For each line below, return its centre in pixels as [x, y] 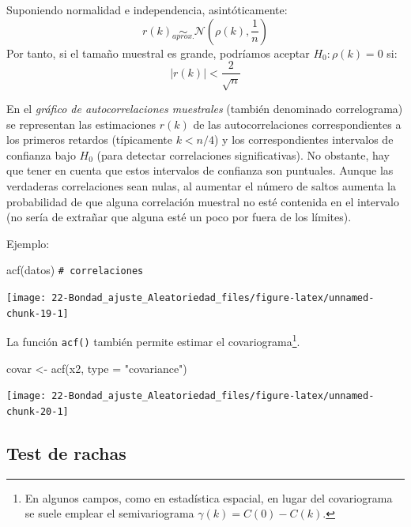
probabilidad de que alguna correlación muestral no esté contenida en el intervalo [203, 201]
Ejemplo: [28, 243]
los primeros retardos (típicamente [89, 139]
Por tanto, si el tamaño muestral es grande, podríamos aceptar [158, 53]
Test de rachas [66, 452]
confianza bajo [41, 154]
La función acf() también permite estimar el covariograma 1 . [153, 340]
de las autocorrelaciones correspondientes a [297, 124]
